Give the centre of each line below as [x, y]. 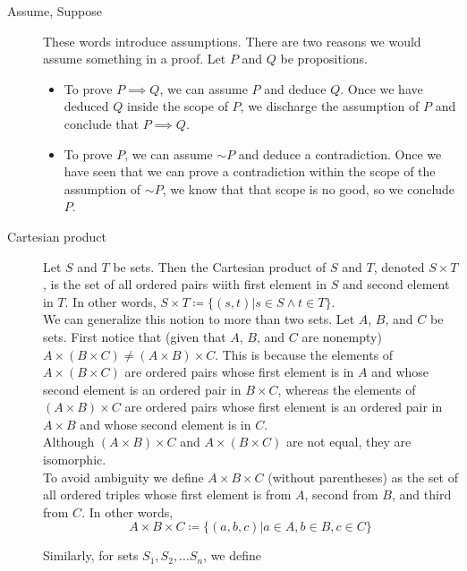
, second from [341, 494]
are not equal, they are [348, 442]
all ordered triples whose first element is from [167, 494]
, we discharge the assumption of [330, 106]
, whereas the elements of [347, 389]
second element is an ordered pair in [142, 389]
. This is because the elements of [304, 354]
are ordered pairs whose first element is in [239, 372]
